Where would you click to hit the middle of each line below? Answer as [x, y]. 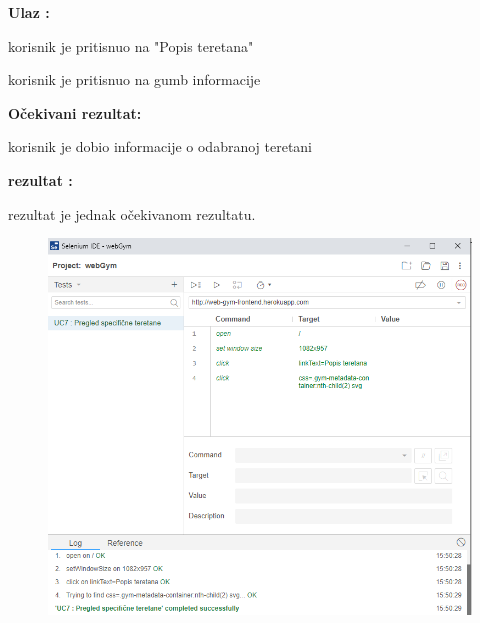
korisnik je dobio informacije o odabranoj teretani [160, 146]
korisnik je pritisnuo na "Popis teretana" [131, 45]
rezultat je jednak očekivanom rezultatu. [132, 213]
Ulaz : [29, 12]
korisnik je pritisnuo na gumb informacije [134, 79]
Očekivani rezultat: [75, 112]
